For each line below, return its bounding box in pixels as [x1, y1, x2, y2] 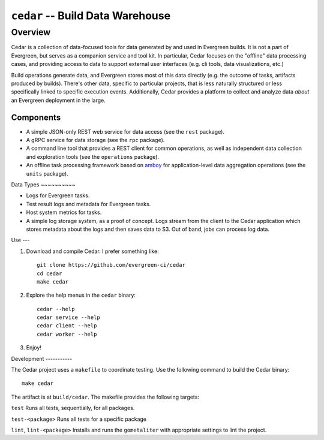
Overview [11, 27, 51, 38]
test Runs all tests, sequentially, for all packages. [11, 405, 135, 412]
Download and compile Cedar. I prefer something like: [26, 248, 159, 255]
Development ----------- [11, 355, 73, 362]
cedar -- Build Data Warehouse [11, 9, 171, 22]
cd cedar [37, 270, 62, 277]
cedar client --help [37, 323, 97, 329]
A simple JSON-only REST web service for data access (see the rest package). [26, 128, 225, 135]
